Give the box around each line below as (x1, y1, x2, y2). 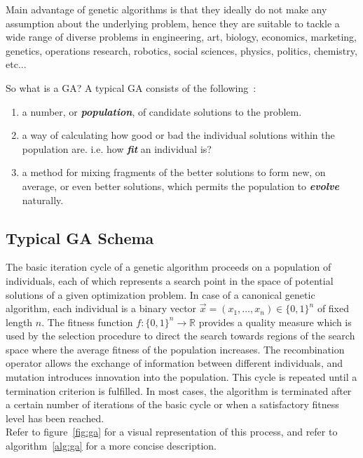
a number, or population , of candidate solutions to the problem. (22, 104, 302, 119)
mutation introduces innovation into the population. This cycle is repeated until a (6, 370, 357, 384)
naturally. (22, 192, 64, 207)
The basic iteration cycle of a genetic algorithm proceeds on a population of (6, 260, 331, 274)
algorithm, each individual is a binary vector (6, 301, 197, 316)
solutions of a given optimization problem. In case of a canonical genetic (6, 287, 315, 302)
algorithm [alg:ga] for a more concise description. (6, 438, 217, 453)
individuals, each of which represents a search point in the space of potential (6, 273, 334, 288)
